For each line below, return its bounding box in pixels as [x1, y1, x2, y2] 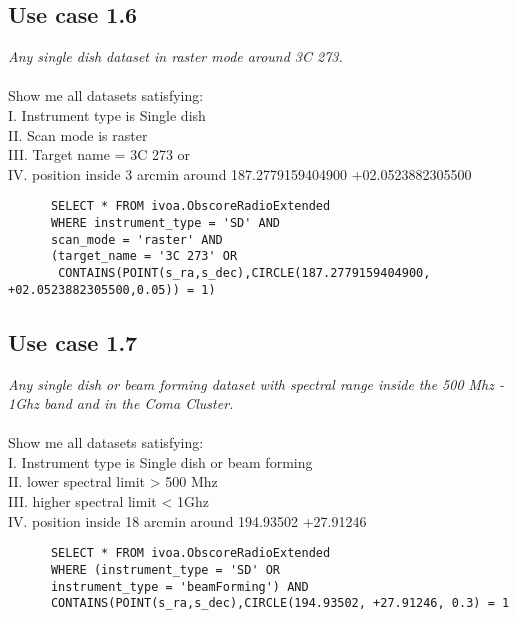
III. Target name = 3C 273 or [8, 144, 191, 165]
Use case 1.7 [8, 326, 138, 357]
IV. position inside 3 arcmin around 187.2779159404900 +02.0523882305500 [8, 163, 472, 184]
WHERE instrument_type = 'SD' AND [50, 216, 281, 231]
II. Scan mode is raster [8, 124, 148, 145]
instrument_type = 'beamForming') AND [50, 579, 309, 594]
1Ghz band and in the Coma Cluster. [8, 393, 234, 414]
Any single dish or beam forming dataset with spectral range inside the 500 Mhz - [8, 373, 505, 394]
